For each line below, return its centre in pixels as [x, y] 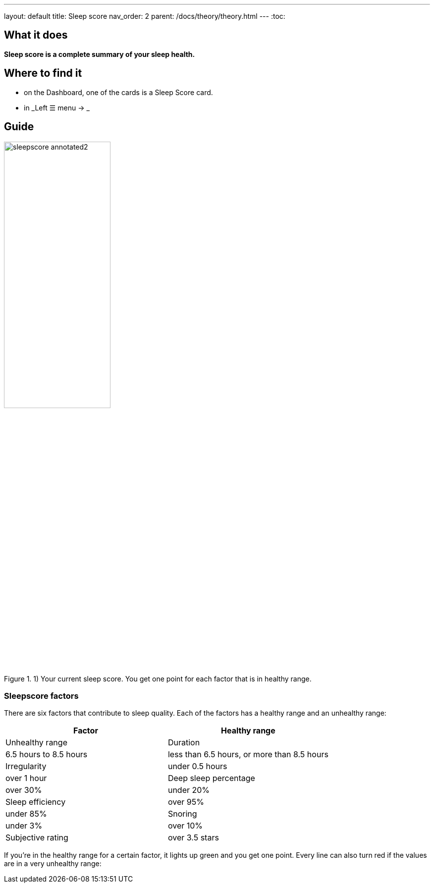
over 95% [186, 802]
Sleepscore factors [41, 696]
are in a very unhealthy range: [53, 864]
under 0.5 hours [197, 766]
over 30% [24, 790]
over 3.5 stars [193, 838]
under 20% [189, 790]
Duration [184, 743]
